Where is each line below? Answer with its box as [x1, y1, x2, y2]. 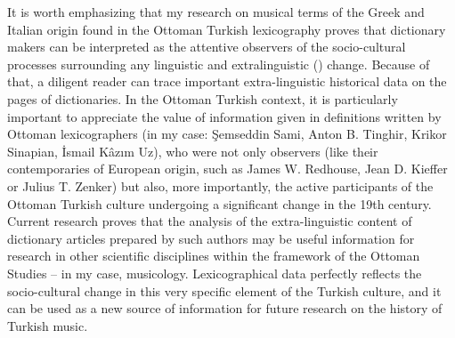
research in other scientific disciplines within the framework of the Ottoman [7, 246, 420, 265]
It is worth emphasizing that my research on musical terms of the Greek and [7, 3, 425, 20]
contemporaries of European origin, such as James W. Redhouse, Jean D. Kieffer [7, 159, 448, 178]
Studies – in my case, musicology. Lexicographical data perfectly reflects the [7, 263, 422, 282]
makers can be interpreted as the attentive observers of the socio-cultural [7, 37, 406, 56]
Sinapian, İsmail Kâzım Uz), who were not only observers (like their [7, 141, 378, 160]
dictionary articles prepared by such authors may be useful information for [7, 229, 415, 247]
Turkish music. [7, 316, 88, 334]
